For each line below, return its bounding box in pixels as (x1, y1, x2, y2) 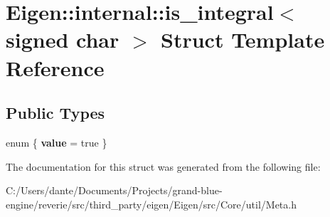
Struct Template (161, 25, 325, 54)
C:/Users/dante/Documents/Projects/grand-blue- (6, 183, 223, 198)
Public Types (6, 102, 105, 124)
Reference (6, 53, 105, 82)
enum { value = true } (6, 134, 107, 149)
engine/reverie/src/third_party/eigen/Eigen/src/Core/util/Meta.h (6, 196, 297, 211)
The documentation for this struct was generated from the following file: (6, 159, 321, 174)
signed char (6, 25, 119, 54)
